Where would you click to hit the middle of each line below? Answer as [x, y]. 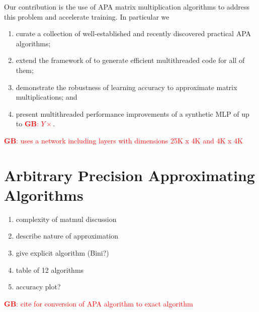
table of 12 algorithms [50, 269]
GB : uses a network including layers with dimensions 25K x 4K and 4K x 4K [123, 140]
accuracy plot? [38, 287]
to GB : [27, 124]
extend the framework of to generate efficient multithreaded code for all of [130, 60]
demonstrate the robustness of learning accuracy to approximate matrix [126, 87]
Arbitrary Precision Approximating [129, 175]
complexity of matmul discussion [66, 219]
